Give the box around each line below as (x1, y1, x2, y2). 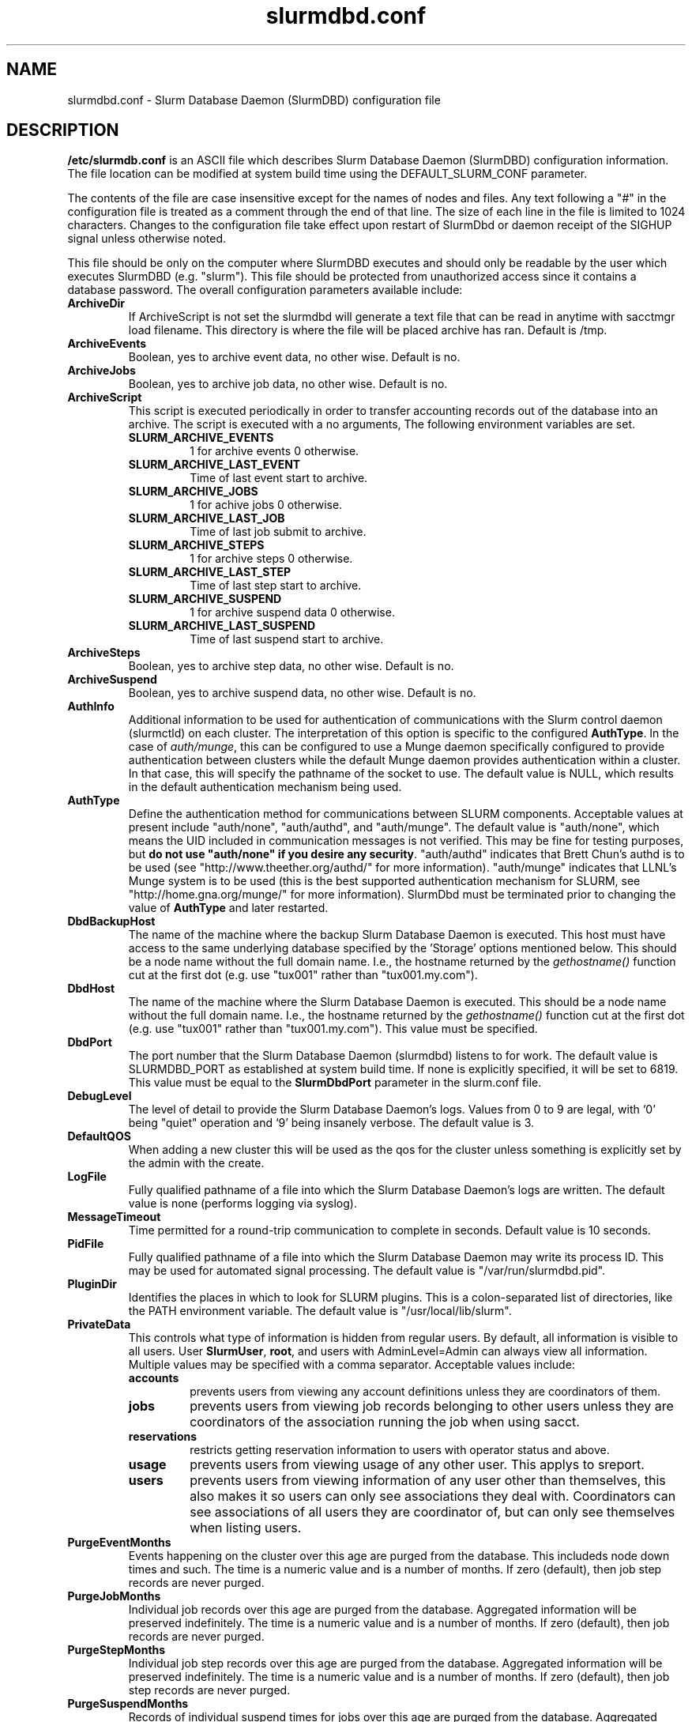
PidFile (67, 1237, 104, 1251)
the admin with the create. (128, 1156, 265, 1170)
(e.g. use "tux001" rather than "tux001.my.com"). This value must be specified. (128, 1022, 538, 1036)
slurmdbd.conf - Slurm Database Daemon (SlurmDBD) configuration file (67, 92, 441, 107)
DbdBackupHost (67, 914, 156, 929)
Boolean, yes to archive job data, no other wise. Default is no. (128, 377, 448, 391)
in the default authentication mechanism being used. (128, 780, 402, 794)
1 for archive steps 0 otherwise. (190, 552, 353, 566)
